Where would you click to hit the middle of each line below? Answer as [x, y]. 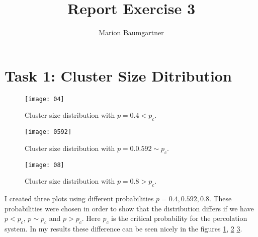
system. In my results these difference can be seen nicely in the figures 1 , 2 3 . [123, 228]
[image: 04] [45, 99]
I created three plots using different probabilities [79, 199]
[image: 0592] [48, 132]
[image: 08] [45, 165]
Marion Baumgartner [131, 32]
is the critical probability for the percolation [179, 218]
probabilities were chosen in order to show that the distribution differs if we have [129, 208]
